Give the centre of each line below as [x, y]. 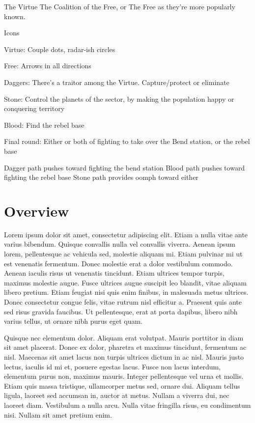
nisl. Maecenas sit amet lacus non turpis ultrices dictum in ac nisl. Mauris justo [124, 356]
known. [15, 16]
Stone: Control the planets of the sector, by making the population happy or [119, 99]
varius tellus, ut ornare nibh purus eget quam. [73, 321]
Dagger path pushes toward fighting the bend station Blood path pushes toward [125, 167]
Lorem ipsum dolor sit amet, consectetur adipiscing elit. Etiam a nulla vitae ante [126, 234]
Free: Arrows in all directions [48, 66]
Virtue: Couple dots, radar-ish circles [60, 49]
